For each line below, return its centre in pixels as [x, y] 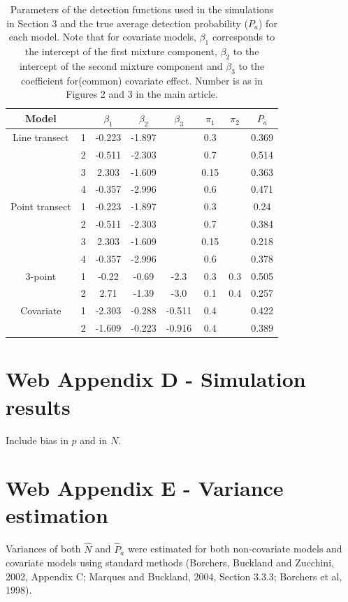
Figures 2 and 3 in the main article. [142, 94]
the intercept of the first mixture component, [121, 51]
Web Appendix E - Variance [145, 488]
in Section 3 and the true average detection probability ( [128, 23]
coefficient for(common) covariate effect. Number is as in [142, 80]
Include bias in [37, 440]
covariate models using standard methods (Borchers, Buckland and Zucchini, [170, 563]
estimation [57, 515]
